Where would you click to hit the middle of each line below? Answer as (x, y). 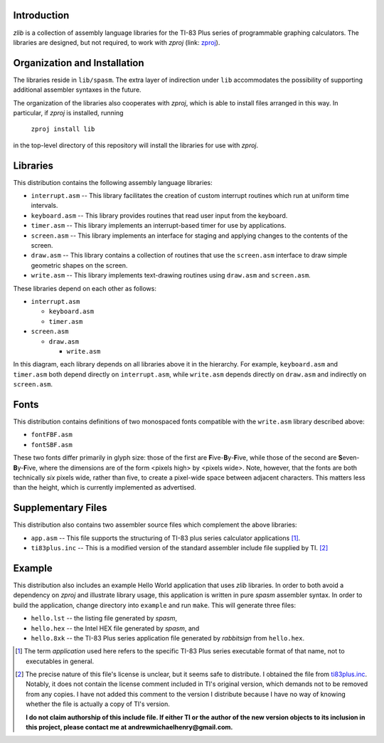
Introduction (41, 15)
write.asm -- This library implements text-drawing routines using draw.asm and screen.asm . (171, 275)
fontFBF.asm (52, 435)
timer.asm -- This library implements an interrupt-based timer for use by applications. (159, 226)
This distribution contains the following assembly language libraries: (113, 182)
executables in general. (60, 661)
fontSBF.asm (52, 444)
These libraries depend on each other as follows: (85, 288)
